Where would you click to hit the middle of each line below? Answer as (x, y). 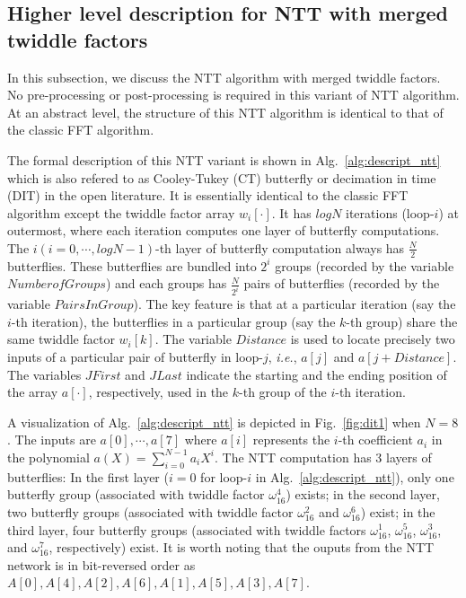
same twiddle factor (61, 339)
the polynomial (48, 457)
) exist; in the (398, 511)
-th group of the (283, 392)
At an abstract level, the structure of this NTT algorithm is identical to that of (225, 112)
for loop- (224, 476)
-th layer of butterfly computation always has (280, 247)
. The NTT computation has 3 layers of (323, 457)
